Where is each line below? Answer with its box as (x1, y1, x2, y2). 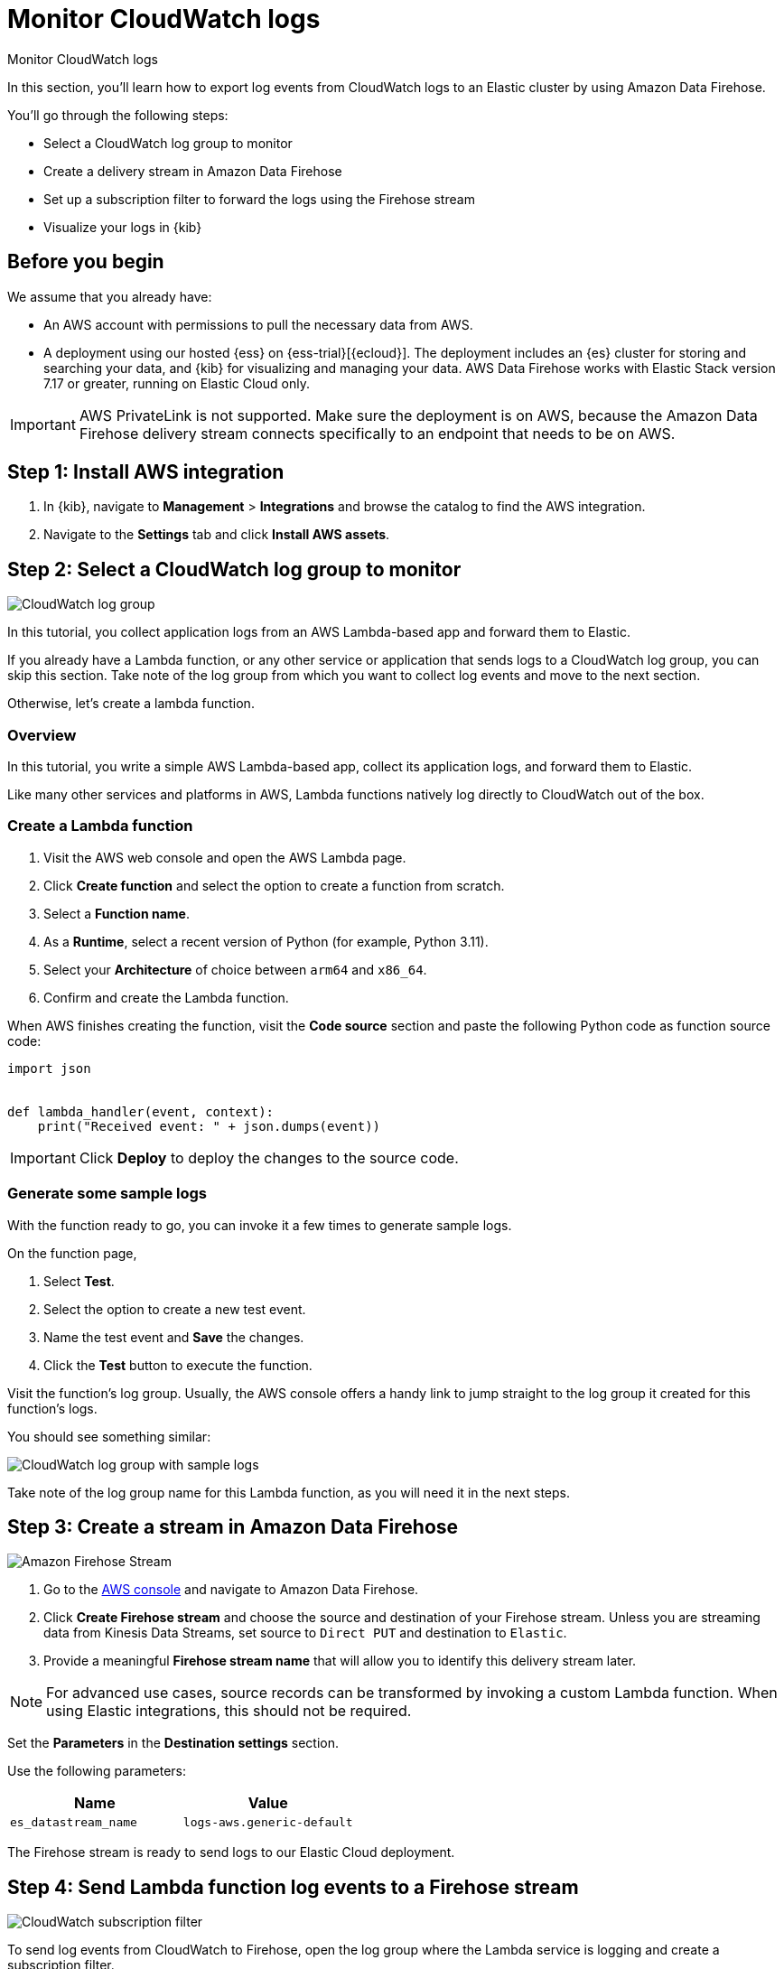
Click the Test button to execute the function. (43, 1357, 313, 1373)
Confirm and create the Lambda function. (43, 989, 289, 1005)
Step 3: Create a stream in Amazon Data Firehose (7, 1515, 459, 1538)
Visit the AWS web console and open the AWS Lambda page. (43, 849, 406, 865)
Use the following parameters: (7, 1763, 187, 1779)
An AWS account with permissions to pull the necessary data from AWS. (43, 316, 473, 332)
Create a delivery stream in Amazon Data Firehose (43, 163, 342, 179)
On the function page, (7, 1245, 137, 1261)
